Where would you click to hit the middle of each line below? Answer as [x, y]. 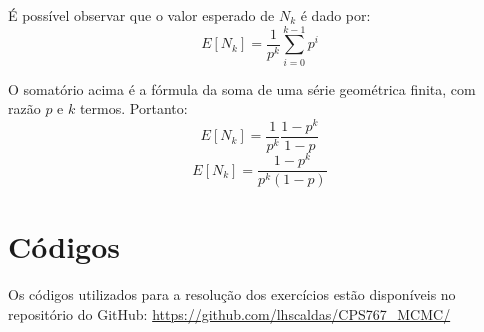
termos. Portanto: [133, 108]
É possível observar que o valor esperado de [141, 15]
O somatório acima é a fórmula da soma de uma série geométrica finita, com [242, 88]
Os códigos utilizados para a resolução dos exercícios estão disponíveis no [232, 294]
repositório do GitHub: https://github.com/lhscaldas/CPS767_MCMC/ [229, 313]
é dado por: [335, 15]
